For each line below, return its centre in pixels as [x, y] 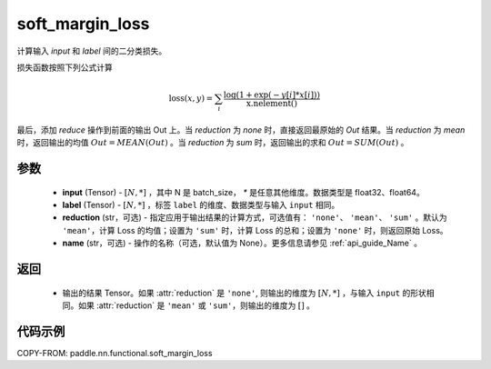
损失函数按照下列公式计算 [65, 67]
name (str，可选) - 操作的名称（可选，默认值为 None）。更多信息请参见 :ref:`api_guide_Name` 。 [242, 243]
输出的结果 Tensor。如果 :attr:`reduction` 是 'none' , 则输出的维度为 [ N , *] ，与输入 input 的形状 [244, 293]
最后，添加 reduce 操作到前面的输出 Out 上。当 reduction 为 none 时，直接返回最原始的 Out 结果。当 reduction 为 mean [241, 130]
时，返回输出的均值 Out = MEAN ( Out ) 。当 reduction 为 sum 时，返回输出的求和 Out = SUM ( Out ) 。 [213, 143]
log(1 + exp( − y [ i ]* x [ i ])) [271, 95]
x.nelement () [271, 103]
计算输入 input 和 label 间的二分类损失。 [92, 51]
